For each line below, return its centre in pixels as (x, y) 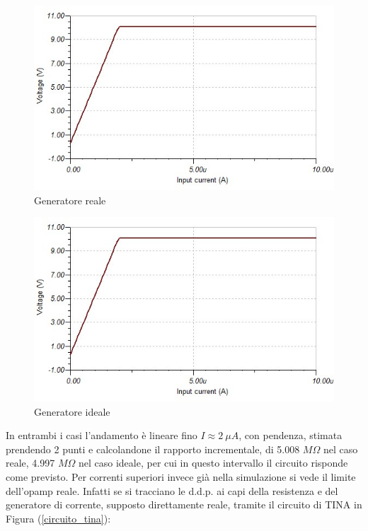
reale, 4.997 (30, 463)
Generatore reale (70, 200)
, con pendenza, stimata (291, 435)
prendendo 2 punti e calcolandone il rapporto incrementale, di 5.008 (153, 449)
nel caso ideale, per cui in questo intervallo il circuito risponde (213, 463)
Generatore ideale (72, 411)
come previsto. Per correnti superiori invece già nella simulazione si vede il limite (181, 477)
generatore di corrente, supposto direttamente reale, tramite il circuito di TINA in (184, 504)
